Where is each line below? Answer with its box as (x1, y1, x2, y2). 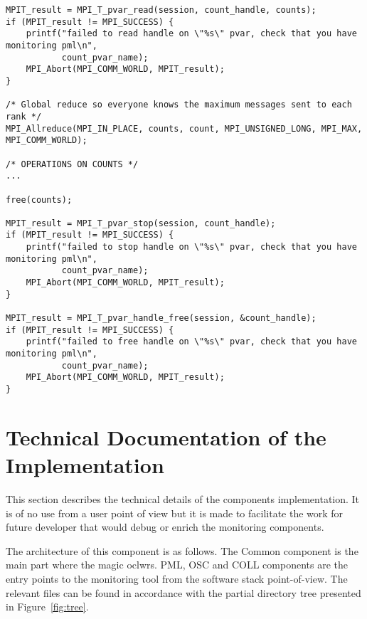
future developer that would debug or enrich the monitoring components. (6, 519, 324, 534)
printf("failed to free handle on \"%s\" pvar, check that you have (26, 337, 357, 347)
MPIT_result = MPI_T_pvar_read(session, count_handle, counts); (6, 5, 317, 15)
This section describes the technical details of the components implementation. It (6, 491, 360, 506)
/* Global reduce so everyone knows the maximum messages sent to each (6, 100, 352, 110)
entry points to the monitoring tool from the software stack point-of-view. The (6, 571, 348, 586)
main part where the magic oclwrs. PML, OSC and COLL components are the (6, 557, 348, 572)
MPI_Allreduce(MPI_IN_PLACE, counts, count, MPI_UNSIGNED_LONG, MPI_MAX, (6, 123, 363, 134)
